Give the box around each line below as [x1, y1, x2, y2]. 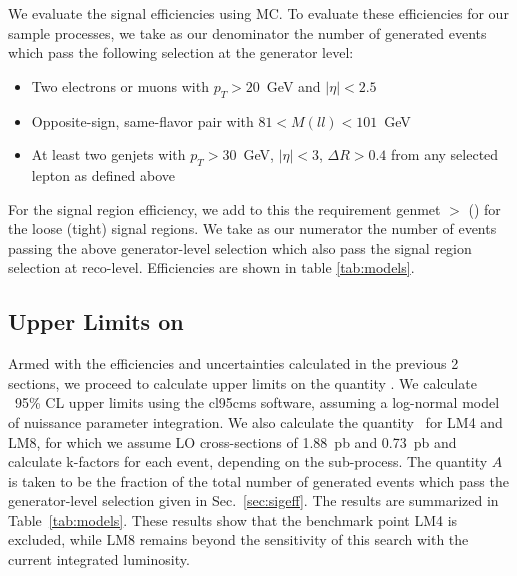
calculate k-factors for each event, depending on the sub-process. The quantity [8, 451, 488, 472]
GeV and [266, 75, 321, 96]
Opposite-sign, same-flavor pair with [31, 110, 254, 131]
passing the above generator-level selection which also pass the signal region [8, 237, 472, 258]
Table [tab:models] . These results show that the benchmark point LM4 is [8, 509, 458, 530]
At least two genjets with [31, 144, 186, 165]
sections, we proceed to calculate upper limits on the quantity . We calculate [8, 372, 477, 393]
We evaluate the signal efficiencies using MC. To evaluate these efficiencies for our [8, 3, 509, 23]
